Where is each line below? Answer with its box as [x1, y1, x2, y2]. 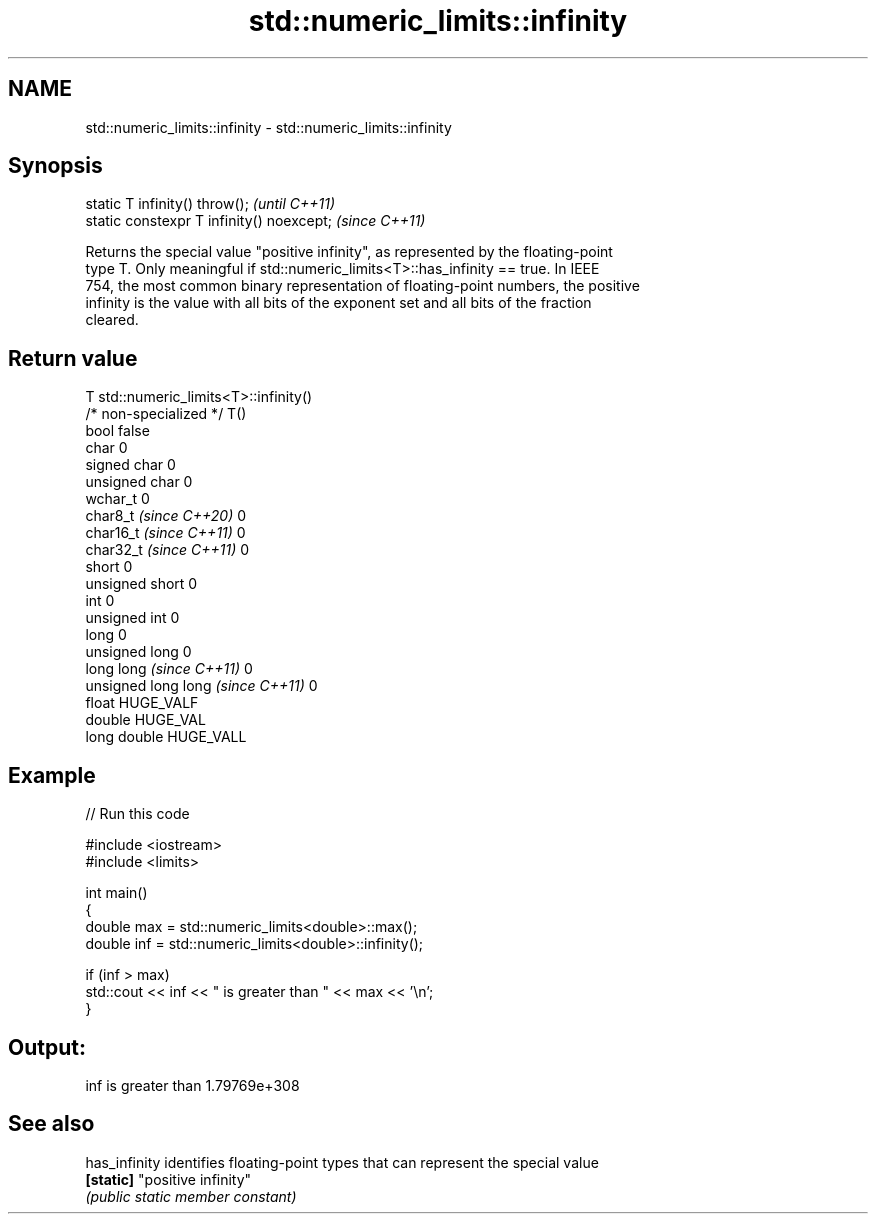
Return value [8, 345, 138, 371]
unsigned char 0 [85, 473, 193, 491]
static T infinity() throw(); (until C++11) [85, 195, 336, 213]
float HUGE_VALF [85, 694, 199, 712]
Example [8, 762, 96, 788]
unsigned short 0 [85, 575, 198, 593]
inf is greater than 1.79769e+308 [85, 1076, 300, 1094]
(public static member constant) [85, 1187, 297, 1205]
